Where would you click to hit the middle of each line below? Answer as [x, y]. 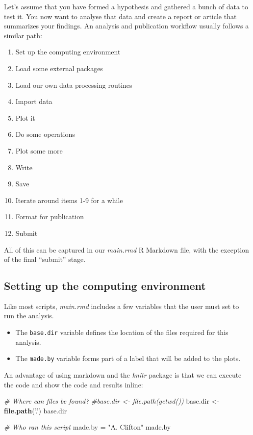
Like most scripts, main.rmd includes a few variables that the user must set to [122, 306]
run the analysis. [29, 316]
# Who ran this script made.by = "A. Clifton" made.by [88, 427]
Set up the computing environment [68, 52]
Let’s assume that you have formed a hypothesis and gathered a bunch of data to [126, 6]
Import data [34, 101]
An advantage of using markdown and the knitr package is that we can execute [123, 374]
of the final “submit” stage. [45, 259]
